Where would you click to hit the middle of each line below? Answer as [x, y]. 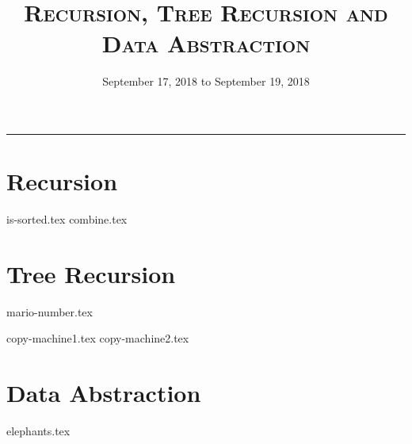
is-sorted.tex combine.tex [67, 219]
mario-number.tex [50, 311]
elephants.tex [38, 431]
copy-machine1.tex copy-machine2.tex [98, 338]
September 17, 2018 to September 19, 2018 [206, 81]
